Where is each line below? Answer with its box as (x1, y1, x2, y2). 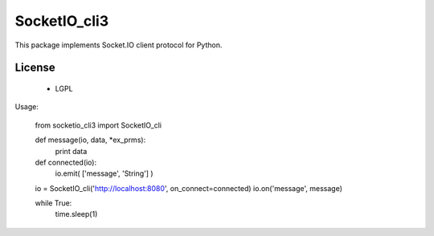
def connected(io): (35, 157, 97, 167)
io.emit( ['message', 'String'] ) (55, 169, 154, 178)
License (14, 61, 55, 75)
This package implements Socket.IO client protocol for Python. (14, 40, 223, 50)
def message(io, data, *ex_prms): (35, 135, 146, 144)
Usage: (14, 102, 39, 112)
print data (55, 146, 88, 156)
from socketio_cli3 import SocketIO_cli (35, 120, 162, 130)
